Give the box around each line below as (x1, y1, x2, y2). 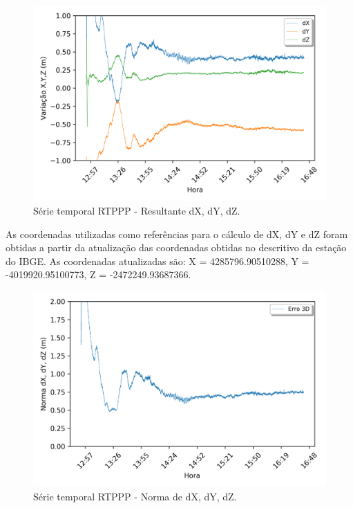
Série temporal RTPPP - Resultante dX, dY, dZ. (33, 203, 240, 217)
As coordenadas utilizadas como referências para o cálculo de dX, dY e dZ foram (6, 226, 348, 241)
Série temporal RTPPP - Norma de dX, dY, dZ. (33, 489, 237, 503)
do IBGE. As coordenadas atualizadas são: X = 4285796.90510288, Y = (6, 253, 309, 268)
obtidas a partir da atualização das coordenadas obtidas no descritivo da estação (6, 240, 347, 255)
